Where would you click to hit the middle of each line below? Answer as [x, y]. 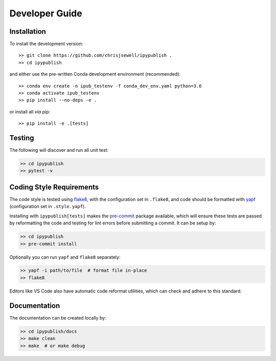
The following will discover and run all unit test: [59, 150]
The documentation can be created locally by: [58, 318]
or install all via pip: [30, 111]
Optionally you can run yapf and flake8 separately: [65, 257]
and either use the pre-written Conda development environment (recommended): [95, 74]
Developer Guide [46, 13]
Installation [28, 31]
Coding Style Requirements [54, 187]
